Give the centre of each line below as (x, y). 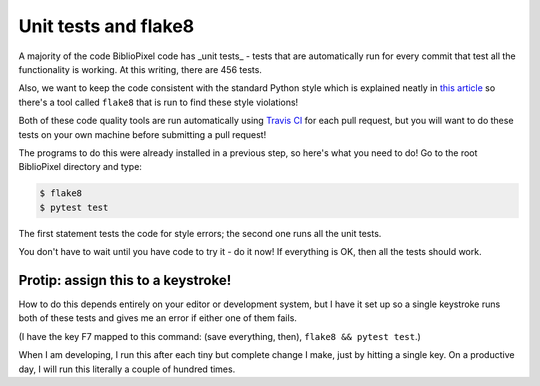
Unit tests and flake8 (106, 26)
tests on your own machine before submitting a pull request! (142, 134)
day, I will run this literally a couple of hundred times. (127, 369)
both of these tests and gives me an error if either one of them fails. (157, 318)
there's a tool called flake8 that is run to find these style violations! (158, 102)
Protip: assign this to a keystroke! (125, 280)
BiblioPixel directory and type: (80, 167)
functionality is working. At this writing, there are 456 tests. (140, 69)
